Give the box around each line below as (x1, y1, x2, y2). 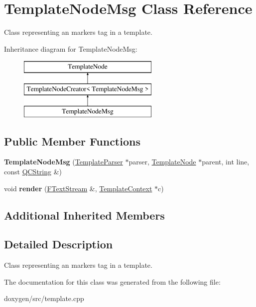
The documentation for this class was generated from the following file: (4, 276, 221, 287)
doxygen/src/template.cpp (4, 293, 84, 304)
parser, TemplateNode (128, 156, 196, 167)
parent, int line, (202, 156, 250, 167)
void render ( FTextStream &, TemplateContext (4, 183, 152, 193)
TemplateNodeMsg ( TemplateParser (4, 156, 123, 167)
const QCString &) (4, 166, 62, 177)
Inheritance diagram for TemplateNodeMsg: (4, 43, 137, 54)
